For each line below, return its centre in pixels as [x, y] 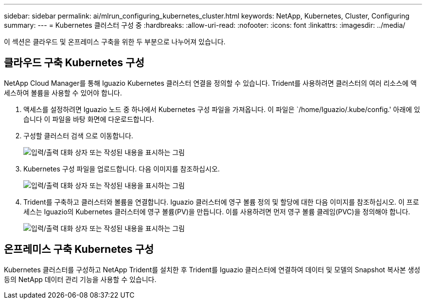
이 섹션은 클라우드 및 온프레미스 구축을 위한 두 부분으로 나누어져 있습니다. [115, 42]
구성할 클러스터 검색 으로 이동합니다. [78, 135]
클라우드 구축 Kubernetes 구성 [74, 63]
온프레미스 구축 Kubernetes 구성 [79, 249]
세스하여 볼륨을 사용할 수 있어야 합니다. [63, 93]
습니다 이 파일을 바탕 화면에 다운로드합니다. [89, 119]
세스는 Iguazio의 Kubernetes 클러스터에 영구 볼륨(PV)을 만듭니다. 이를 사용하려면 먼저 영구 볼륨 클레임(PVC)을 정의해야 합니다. [217, 211]
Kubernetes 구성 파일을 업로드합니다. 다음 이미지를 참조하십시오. [122, 169]
